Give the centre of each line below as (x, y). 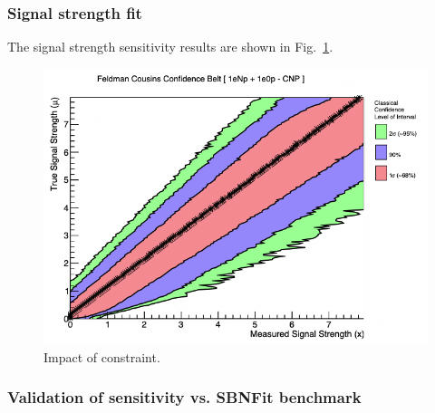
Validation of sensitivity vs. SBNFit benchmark (184, 397)
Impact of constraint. (102, 356)
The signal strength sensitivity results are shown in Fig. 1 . (170, 47)
